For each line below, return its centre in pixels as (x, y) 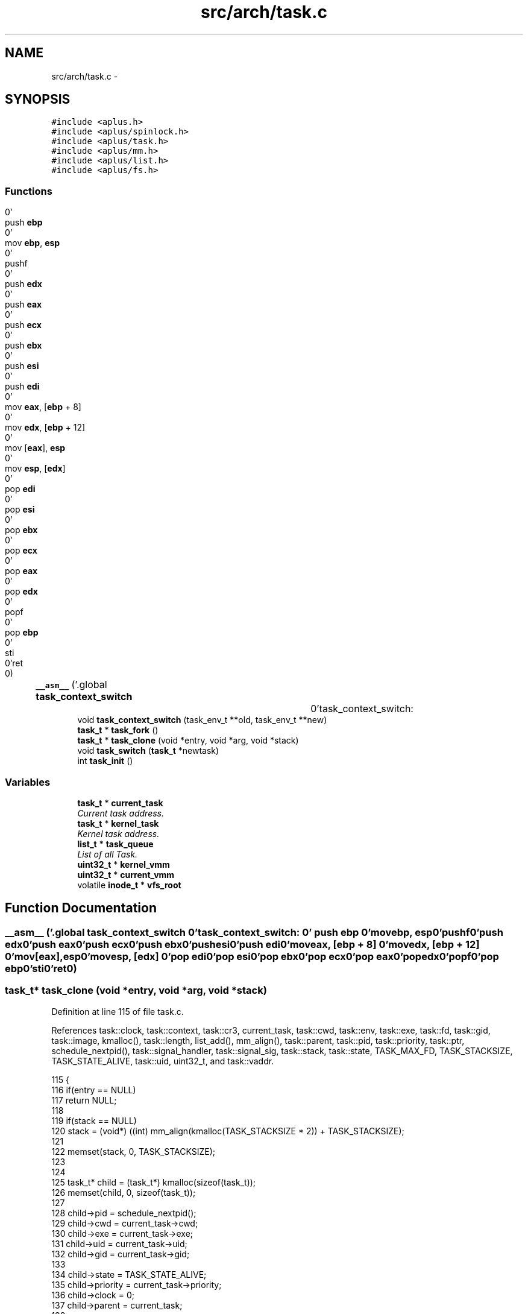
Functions (29, 191)
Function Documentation (81, 908)
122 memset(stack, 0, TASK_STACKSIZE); (134, 1151)
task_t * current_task (120, 803)
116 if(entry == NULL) (94, 1090)
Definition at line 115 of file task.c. (118, 1011)
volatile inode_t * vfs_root (129, 885)
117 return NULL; (84, 1100)
